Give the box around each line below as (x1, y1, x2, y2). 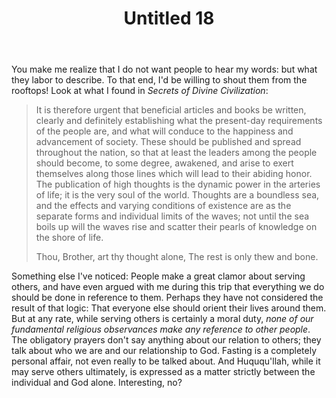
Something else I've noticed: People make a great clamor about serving (11, 270, 306, 282)
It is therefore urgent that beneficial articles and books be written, (35, 104, 307, 116)
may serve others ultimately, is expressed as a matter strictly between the (11, 366, 316, 378)
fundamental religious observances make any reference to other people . (11, 323, 311, 336)
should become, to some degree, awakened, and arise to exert (35, 157, 294, 169)
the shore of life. (35, 232, 104, 244)
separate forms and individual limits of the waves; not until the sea (35, 210, 310, 222)
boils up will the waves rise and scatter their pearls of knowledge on (35, 221, 318, 233)
